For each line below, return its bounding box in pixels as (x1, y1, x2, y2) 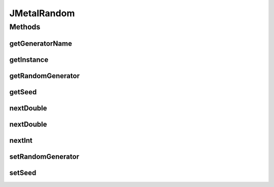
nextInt (9, 136, 33, 144)
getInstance (9, 55, 49, 64)
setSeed (9, 168, 37, 177)
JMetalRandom (9, 8, 75, 19)
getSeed (9, 88, 37, 96)
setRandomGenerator (9, 152, 80, 161)
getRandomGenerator (9, 71, 80, 80)
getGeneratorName (9, 39, 72, 48)
